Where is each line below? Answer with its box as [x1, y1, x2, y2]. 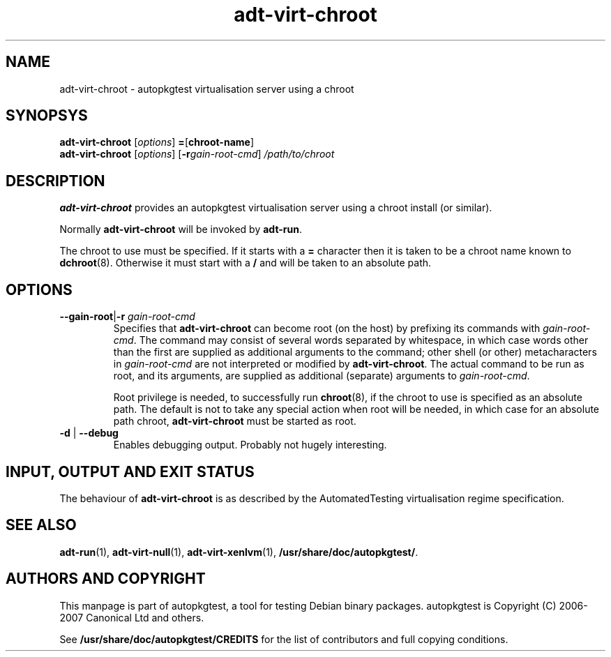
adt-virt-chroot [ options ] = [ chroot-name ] [59, 136, 254, 149]
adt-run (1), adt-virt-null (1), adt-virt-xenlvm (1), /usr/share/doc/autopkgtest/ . [59, 545, 418, 558]
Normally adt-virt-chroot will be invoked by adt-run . [59, 223, 302, 236]
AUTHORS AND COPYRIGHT [6, 570, 206, 588]
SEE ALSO [6, 516, 77, 534]
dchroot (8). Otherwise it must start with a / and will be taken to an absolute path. [59, 257, 432, 269]
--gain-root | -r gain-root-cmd [59, 310, 195, 323]
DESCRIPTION [6, 172, 105, 190]
